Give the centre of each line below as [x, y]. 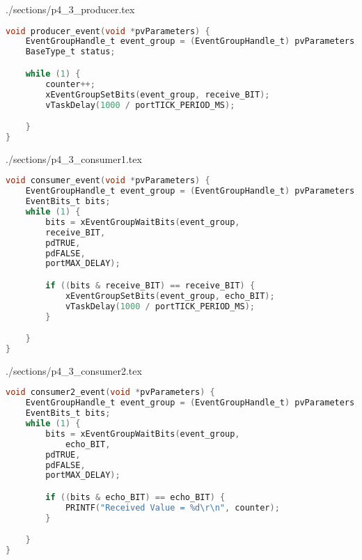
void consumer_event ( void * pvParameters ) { [108, 181]
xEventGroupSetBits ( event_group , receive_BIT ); [158, 94]
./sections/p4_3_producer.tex [70, 9]
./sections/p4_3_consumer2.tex [74, 370]
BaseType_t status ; [70, 52]
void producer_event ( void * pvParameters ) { [108, 31]
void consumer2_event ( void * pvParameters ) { [110, 392]
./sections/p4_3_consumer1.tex [74, 158]
